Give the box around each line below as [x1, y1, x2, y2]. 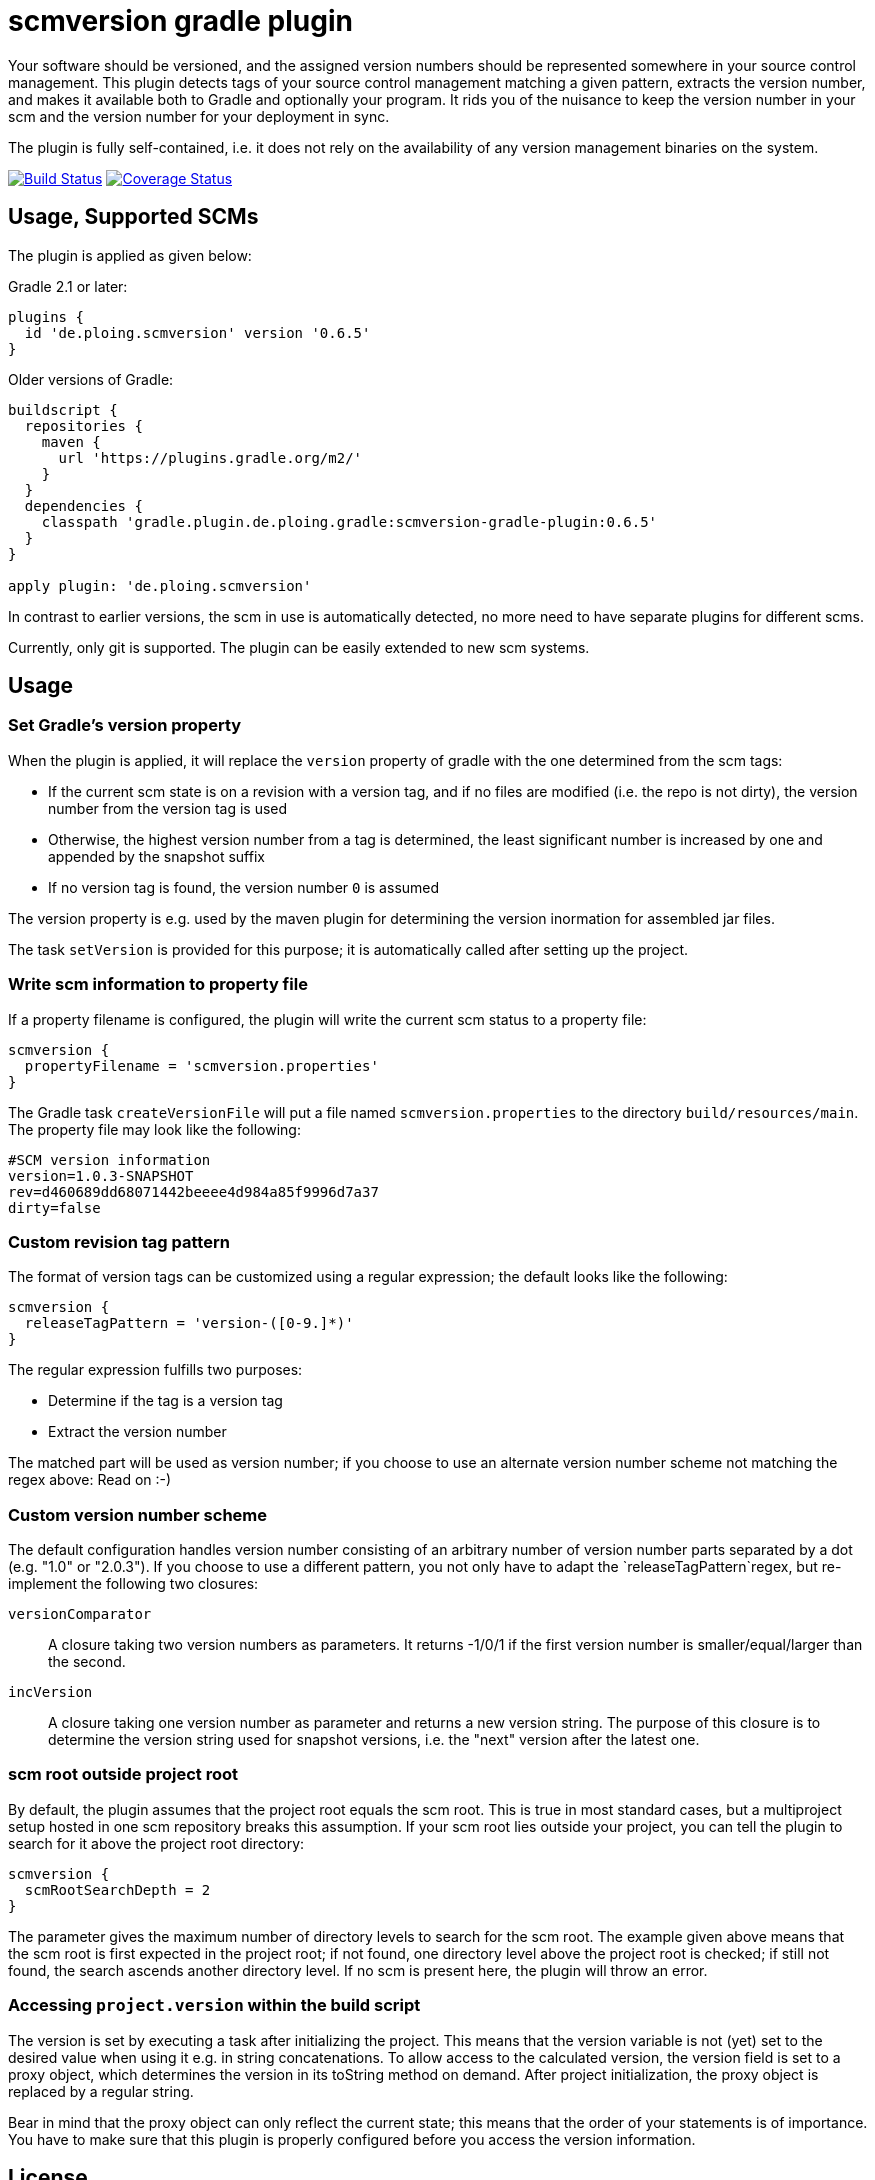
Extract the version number [48, 1423, 227, 1441]
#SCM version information [8, 1151, 211, 1168]
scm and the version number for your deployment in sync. [8, 107, 390, 125]
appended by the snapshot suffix [48, 847, 265, 865]
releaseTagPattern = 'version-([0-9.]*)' [24, 1315, 354, 1332]
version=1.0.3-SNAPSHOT [8, 1167, 194, 1184]
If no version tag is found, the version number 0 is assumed [48, 878, 440, 896]
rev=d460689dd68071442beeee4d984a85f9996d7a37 [8, 1183, 379, 1200]
